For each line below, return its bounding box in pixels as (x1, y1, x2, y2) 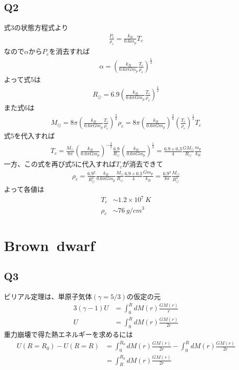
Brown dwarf (4, 235, 95, 255)
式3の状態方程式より (4, 22, 68, 33)
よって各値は (4, 184, 44, 194)
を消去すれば (49, 46, 90, 56)
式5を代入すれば (4, 131, 55, 141)
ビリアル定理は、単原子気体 (4, 291, 92, 301)
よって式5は (4, 74, 41, 84)
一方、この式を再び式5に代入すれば (4, 159, 116, 169)
